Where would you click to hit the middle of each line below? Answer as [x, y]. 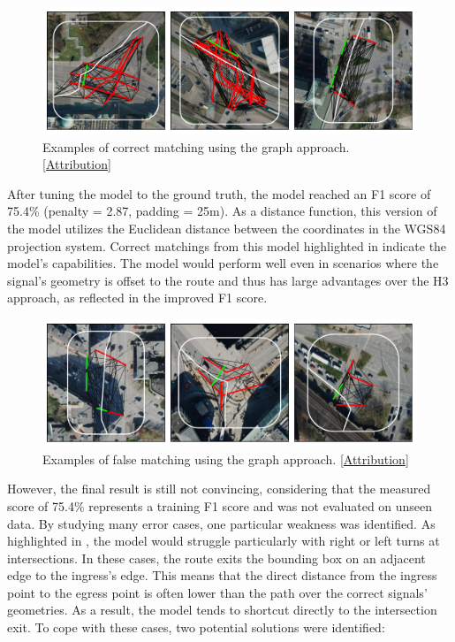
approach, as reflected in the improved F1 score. [137, 298]
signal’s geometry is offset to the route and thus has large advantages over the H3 [228, 280]
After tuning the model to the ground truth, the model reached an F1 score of [219, 193]
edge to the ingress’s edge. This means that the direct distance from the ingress [222, 575]
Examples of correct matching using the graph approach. [196, 146]
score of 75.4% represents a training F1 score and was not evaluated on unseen [220, 505]
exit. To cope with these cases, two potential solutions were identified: [196, 627]
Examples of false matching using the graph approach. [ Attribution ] [226, 459]
